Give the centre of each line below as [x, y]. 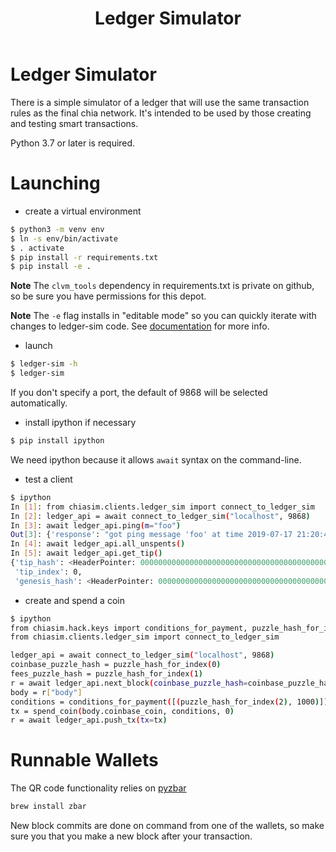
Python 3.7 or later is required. [73, 143]
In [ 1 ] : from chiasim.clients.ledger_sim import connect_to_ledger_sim [162, 507]
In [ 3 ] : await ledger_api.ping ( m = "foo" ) [96, 525]
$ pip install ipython [57, 441]
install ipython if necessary [80, 422]
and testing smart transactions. [74, 123]
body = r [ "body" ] [46, 692]
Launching [55, 183]
